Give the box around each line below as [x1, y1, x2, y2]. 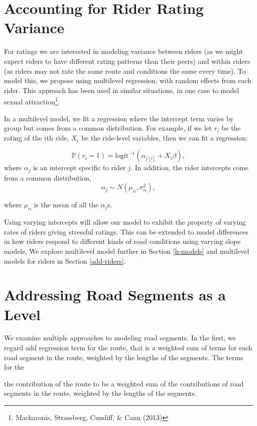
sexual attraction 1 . [4, 95, 60, 106]
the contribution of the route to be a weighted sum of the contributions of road [4, 378, 244, 388]
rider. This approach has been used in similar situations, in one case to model [4, 85, 239, 95]
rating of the [4, 132, 42, 142]
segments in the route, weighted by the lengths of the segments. [4, 388, 197, 398]
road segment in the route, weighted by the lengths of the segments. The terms [4, 352, 243, 362]
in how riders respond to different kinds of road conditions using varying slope [4, 236, 241, 246]
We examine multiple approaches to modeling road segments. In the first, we [4, 332, 236, 343]
